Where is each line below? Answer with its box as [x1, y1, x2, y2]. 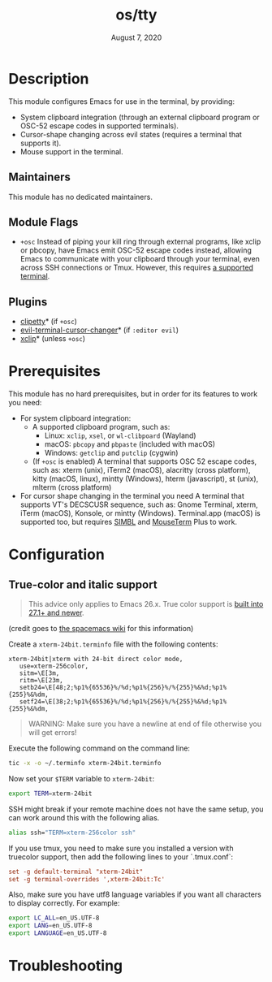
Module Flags [8, 215, 79, 229]
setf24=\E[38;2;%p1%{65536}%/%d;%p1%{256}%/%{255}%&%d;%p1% [19, 698, 227, 706]
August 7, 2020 [110, 32, 162, 42]
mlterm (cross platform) [32, 482, 112, 492]
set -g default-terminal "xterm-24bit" [8, 867, 144, 876]
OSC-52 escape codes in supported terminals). [19, 120, 179, 131]
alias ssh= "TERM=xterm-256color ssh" [8, 828, 136, 837]
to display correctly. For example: [8, 898, 120, 908]
